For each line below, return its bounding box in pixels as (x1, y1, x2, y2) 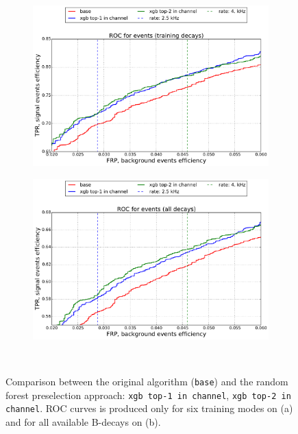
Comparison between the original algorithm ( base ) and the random (5, 374, 288, 389)
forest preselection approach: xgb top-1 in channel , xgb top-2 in (5, 387, 291, 402)
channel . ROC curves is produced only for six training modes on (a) (5, 401, 293, 415)
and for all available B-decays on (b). (5, 415, 161, 429)
